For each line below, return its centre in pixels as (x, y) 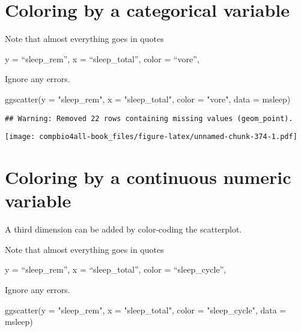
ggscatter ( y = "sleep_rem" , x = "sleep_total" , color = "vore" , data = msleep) (148, 99)
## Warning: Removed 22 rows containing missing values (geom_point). (149, 118)
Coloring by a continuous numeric (148, 177)
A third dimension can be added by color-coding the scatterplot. (123, 229)
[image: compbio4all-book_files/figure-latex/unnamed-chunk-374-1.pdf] (151, 137)
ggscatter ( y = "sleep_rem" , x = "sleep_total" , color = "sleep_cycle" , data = (146, 310)
